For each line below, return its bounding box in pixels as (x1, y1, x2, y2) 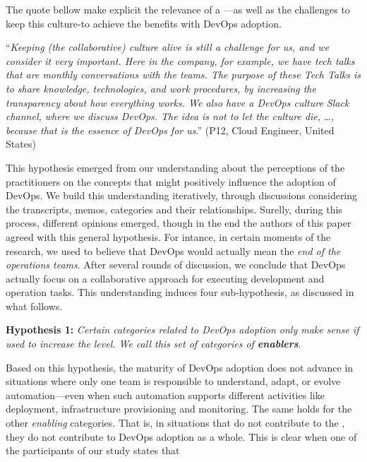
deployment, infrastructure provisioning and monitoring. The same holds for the (6, 401, 352, 416)
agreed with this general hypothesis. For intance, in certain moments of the (6, 229, 331, 244)
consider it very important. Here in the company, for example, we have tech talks (6, 53, 355, 68)
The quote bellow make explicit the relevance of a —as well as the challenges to (6, 2, 350, 16)
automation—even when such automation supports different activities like (6, 387, 325, 402)
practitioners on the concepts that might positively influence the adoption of (6, 174, 336, 189)
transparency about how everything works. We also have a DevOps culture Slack (6, 95, 349, 109)
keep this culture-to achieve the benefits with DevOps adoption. (6, 16, 282, 30)
